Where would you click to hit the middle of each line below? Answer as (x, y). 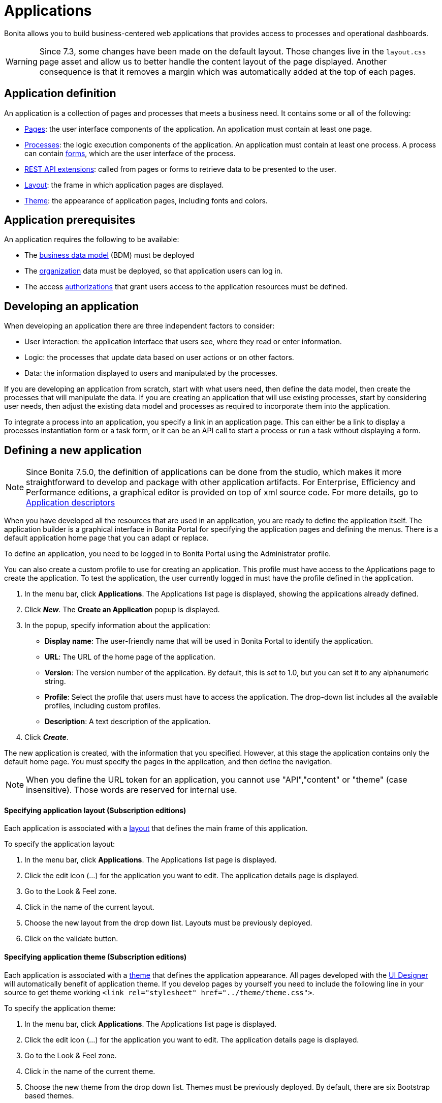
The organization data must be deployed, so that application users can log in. (154, 271)
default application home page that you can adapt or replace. (106, 538)
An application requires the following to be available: (92, 240)
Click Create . (46, 737)
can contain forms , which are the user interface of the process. (130, 153)
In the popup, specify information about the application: (117, 625)
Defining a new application (73, 450)
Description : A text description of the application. (128, 722)
